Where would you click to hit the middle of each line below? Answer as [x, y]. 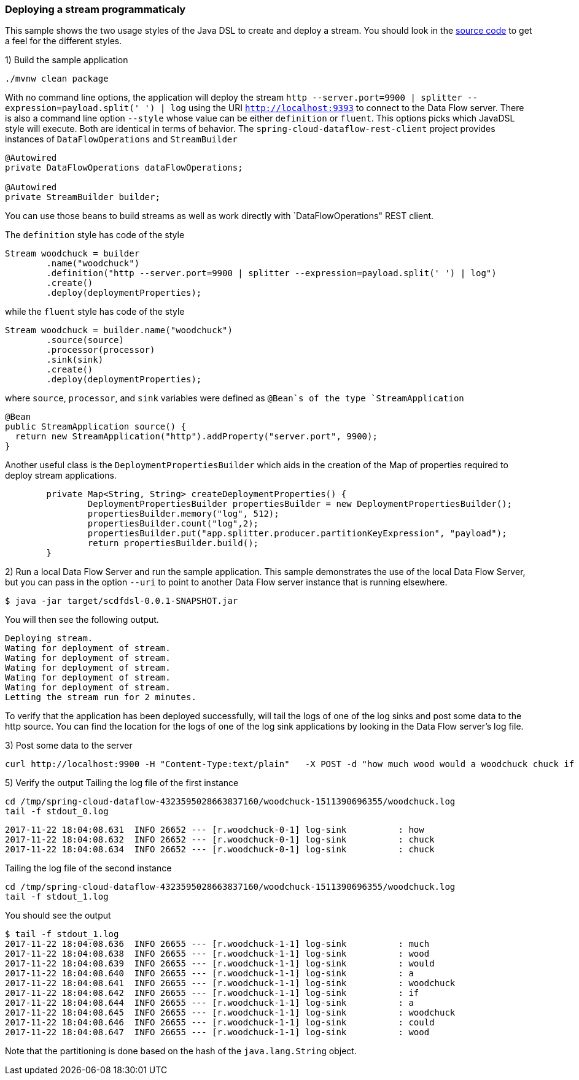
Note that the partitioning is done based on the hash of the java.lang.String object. [181, 1051]
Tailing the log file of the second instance [88, 868]
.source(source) [85, 340]
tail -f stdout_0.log [57, 812]
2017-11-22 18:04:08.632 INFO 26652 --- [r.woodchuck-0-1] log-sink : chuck [220, 840]
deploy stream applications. [61, 476]
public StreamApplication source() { [96, 427]
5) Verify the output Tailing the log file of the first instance [122, 783]
